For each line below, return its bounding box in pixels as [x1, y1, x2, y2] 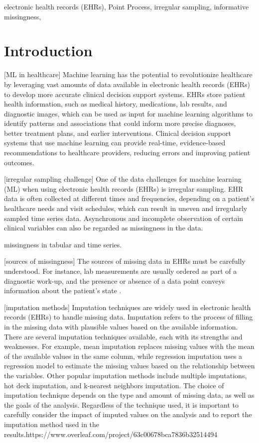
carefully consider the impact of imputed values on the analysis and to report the [4, 409, 252, 420]
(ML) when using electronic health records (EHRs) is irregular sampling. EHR [4, 183, 244, 194]
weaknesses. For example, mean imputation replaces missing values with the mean [4, 341, 255, 351]
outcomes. [4, 157, 34, 167]
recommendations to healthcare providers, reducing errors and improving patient [4, 147, 251, 158]
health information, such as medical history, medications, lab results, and [4, 99, 227, 109]
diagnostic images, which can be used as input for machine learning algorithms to [4, 108, 253, 118]
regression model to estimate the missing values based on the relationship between [4, 360, 255, 371]
